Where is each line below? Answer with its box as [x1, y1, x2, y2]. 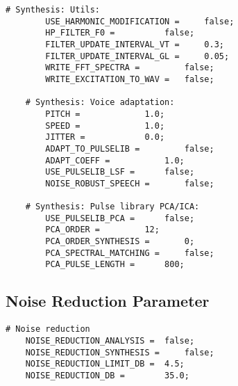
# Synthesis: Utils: [6, 5, 101, 15]
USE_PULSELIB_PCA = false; [45, 213, 195, 223]
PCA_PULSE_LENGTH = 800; [45, 259, 185, 270]
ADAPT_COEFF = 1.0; [45, 155, 185, 166]
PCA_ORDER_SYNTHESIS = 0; [45, 236, 195, 247]
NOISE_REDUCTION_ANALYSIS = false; [25, 335, 195, 346]
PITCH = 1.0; [45, 108, 165, 119]
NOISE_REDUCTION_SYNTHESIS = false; [25, 347, 214, 357]
